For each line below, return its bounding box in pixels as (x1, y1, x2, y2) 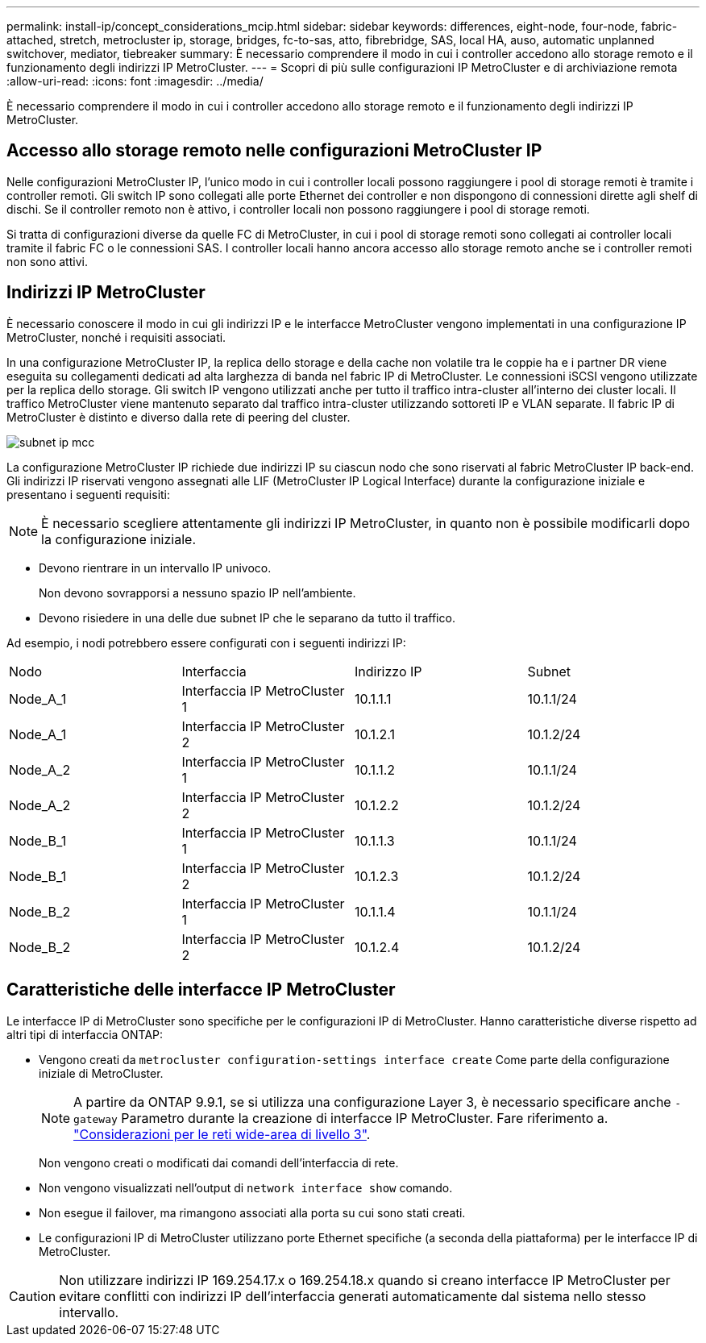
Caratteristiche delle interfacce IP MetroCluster (6, 979, 396, 1000)
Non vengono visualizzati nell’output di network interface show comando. (39, 1180, 453, 1195)
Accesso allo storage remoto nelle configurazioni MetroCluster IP (6, 140, 542, 161)
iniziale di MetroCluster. (39, 1066, 164, 1080)
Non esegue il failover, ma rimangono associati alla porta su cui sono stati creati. (39, 1205, 466, 1220)
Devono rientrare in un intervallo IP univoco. (39, 560, 272, 575)
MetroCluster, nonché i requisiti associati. (6, 330, 226, 344)
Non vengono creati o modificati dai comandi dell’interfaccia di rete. (39, 1155, 399, 1170)
